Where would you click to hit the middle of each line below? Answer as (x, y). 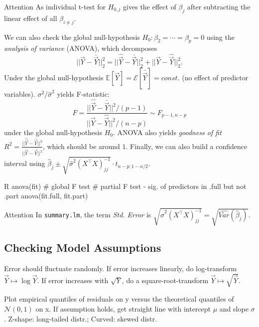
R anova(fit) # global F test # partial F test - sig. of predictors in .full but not (125, 186)
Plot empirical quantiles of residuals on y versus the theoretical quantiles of (119, 299)
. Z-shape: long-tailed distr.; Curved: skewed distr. (80, 318)
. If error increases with (73, 280)
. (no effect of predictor (213, 78)
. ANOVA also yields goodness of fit (167, 132)
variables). (20, 94)
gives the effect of (150, 6)
